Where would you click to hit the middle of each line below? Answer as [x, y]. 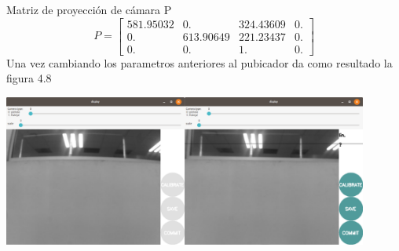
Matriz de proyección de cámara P [89, 9]
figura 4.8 [29, 78]
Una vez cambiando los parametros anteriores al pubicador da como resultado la [199, 62]
